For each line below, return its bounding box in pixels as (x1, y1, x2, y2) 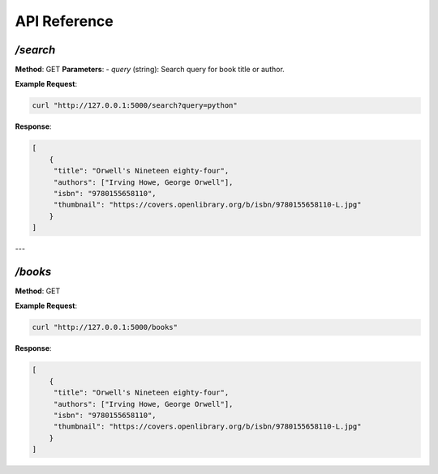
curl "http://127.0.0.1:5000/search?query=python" (32, 101, 238, 110)
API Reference (15, 12, 114, 30)
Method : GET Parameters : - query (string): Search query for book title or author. (15, 65, 286, 75)
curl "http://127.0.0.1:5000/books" (32, 322, 178, 332)
